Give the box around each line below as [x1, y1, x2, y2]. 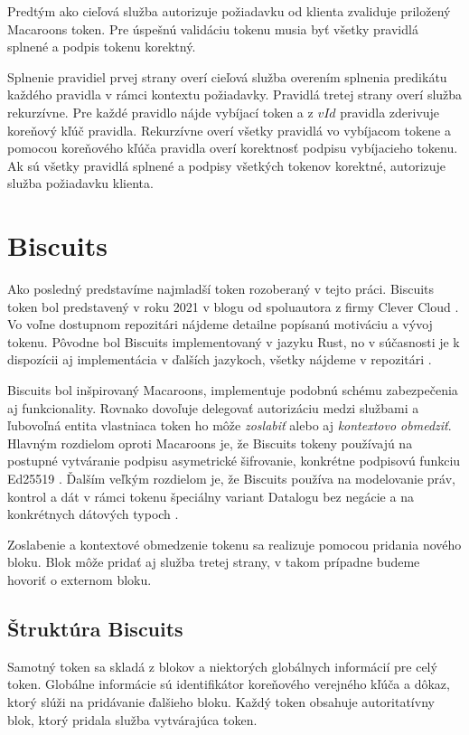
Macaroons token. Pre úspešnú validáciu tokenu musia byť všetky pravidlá [7, 19, 418, 38]
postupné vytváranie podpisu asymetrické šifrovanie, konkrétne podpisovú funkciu [7, 451, 461, 470]
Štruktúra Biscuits [7, 614, 183, 642]
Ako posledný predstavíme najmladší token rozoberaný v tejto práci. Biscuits [7, 279, 435, 298]
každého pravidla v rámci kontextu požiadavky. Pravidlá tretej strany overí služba [7, 85, 463, 104]
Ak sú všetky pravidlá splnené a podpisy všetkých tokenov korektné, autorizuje [7, 155, 446, 174]
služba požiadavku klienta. [7, 174, 154, 193]
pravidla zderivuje [340, 102, 440, 121]
